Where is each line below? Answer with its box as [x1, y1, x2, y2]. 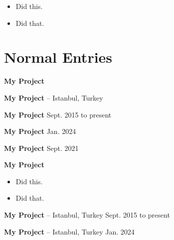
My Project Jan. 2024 [4, 126, 76, 136]
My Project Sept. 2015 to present [4, 109, 112, 120]
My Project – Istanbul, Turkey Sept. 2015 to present [4, 210, 170, 220]
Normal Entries [4, 47, 113, 67]
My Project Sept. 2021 [4, 142, 79, 153]
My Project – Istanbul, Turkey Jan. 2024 [4, 226, 135, 237]
